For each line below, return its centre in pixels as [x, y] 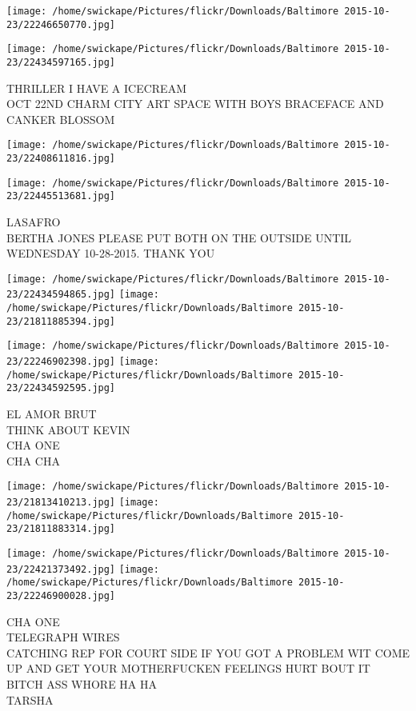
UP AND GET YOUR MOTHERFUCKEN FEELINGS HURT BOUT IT [188, 668]
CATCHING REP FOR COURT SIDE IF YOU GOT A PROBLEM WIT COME [208, 652]
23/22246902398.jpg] [61, 362]
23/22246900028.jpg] [61, 596]
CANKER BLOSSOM [61, 119]
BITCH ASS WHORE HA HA [82, 684]
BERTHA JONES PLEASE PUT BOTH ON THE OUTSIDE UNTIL [179, 237]
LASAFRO [34, 222]
